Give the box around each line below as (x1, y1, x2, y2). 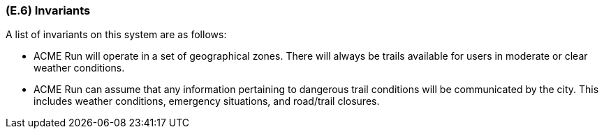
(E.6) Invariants (6, 3, 91, 17)
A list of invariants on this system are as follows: (6, 28, 227, 41)
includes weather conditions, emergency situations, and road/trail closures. (34, 95, 380, 108)
